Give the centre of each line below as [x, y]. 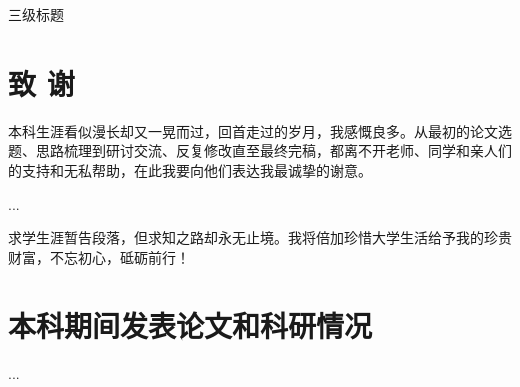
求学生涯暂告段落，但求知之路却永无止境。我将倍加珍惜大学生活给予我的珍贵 [260, 237]
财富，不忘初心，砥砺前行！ [99, 256]
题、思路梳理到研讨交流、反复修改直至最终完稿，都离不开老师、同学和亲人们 [260, 150]
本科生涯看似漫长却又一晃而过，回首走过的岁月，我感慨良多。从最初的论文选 [260, 130]
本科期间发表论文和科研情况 [190, 325]
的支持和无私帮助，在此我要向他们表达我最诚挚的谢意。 [190, 169]
